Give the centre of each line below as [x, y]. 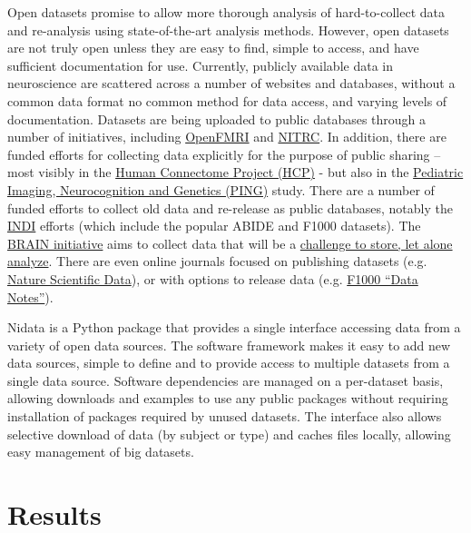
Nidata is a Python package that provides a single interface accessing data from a [234, 327]
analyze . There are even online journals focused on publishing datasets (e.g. [217, 261]
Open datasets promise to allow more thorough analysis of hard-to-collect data [226, 12]
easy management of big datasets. [101, 452]
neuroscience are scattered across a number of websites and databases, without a [231, 83]
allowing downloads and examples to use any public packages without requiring [228, 398]
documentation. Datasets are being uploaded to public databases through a [217, 118]
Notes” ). [30, 296]
